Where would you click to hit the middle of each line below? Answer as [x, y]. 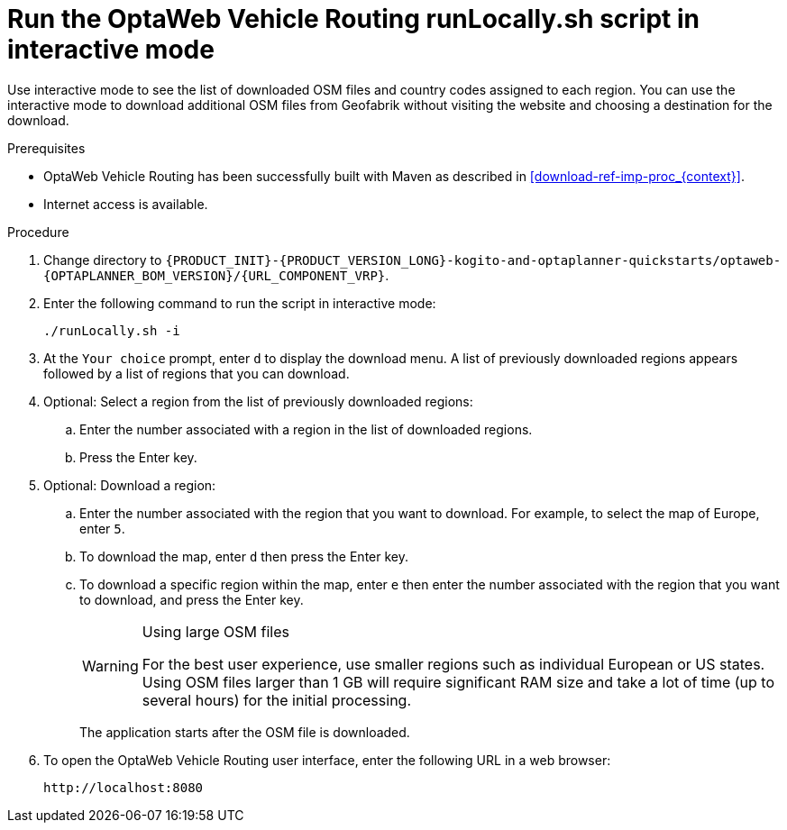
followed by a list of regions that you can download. [197, 373]
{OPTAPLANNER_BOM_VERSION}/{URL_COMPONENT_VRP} [215, 275]
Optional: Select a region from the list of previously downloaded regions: [258, 401]
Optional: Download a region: [130, 485]
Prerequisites [46, 148]
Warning [110, 666]
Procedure [38, 232]
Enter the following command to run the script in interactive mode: [240, 303]
